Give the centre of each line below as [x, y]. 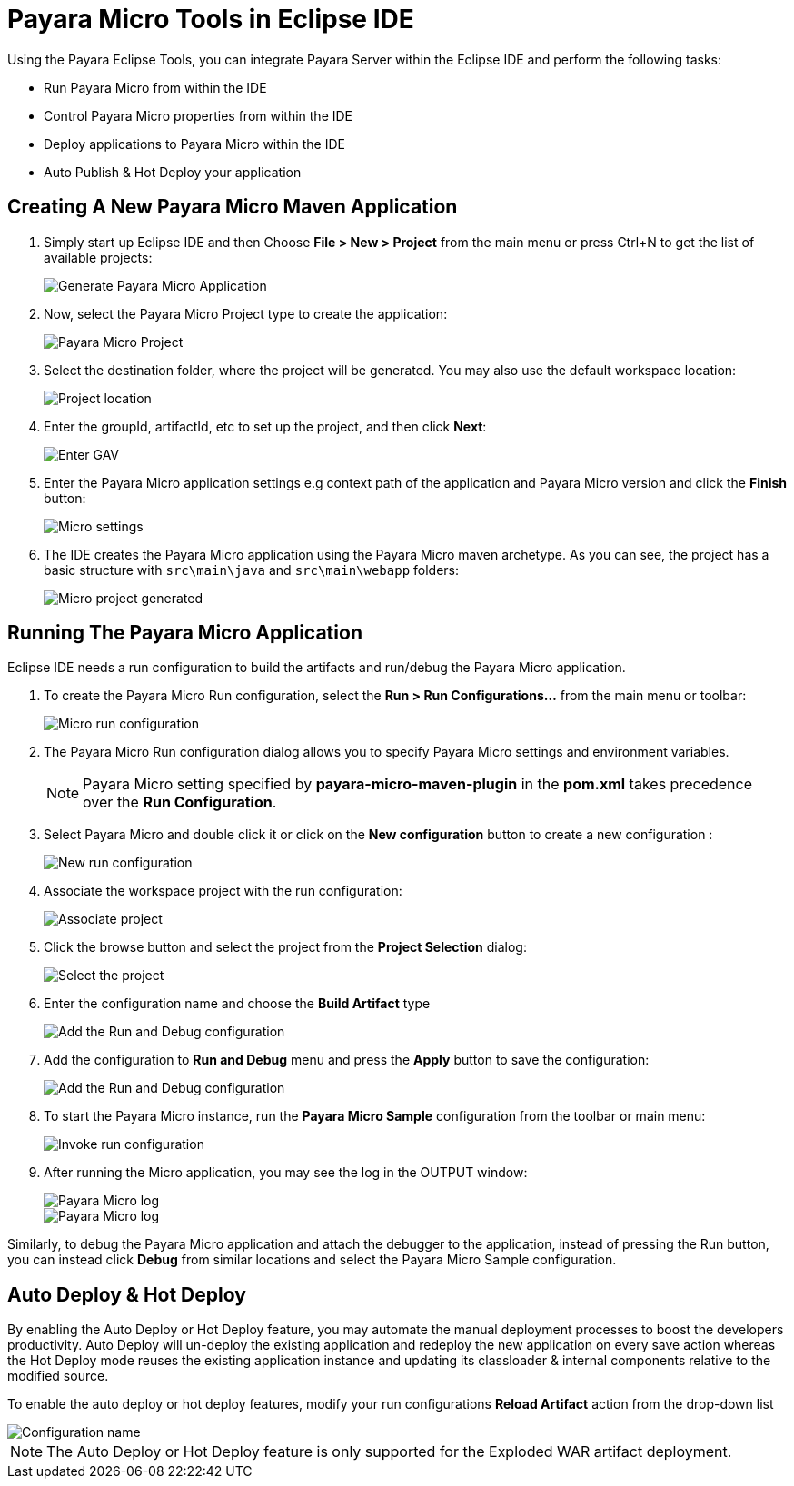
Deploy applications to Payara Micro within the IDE [194, 144]
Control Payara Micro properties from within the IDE [198, 115]
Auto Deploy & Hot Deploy [127, 1294]
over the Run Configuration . [180, 802]
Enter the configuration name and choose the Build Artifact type [237, 1004]
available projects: [98, 257]
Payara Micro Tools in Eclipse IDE [211, 19]
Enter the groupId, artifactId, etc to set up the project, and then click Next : [265, 426]
